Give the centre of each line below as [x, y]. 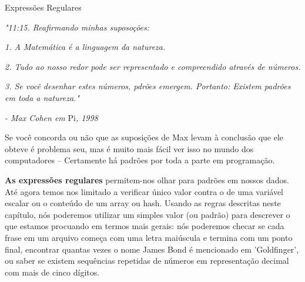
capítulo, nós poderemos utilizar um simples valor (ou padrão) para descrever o [148, 214]
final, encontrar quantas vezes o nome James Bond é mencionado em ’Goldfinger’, [152, 249]
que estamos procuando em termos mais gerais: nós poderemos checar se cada [145, 226]
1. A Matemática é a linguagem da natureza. [85, 47]
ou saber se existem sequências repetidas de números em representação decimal [147, 261]
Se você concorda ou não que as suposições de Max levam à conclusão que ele [144, 137]
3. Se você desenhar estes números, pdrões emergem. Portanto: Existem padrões [148, 86]
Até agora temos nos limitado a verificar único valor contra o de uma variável [144, 191]
